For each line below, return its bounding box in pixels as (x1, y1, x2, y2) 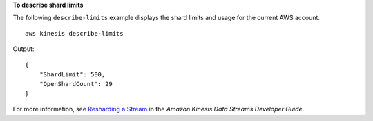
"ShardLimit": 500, (39, 70, 106, 78)
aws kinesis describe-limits (25, 30, 124, 37)
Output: (12, 45, 35, 53)
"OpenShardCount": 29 (39, 80, 113, 88)
